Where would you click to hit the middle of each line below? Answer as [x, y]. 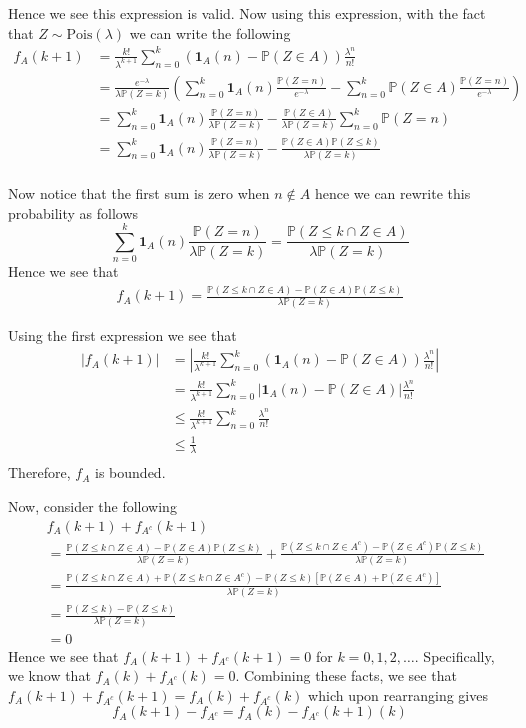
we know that [49, 675]
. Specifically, [454, 655]
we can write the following [210, 32]
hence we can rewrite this [392, 192]
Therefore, [39, 472]
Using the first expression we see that [122, 334]
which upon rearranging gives [398, 694]
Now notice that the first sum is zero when [139, 192]
